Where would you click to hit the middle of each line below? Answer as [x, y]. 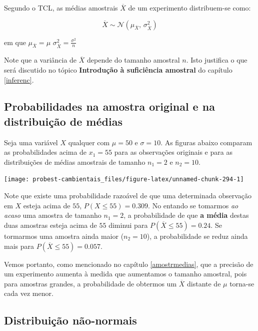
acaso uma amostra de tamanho [53, 215]
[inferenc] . [19, 79]
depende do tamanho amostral [133, 60]
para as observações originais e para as [173, 152]
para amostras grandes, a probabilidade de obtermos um [90, 283]
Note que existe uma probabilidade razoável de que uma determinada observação [128, 196]
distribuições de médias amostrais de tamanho [75, 161]
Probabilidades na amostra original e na [109, 106]
